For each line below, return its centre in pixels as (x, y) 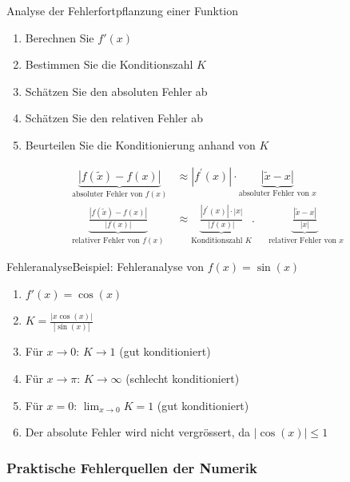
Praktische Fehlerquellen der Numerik (132, 467)
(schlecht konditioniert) (183, 378)
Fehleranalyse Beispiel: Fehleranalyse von (105, 267)
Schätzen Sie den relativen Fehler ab (114, 118)
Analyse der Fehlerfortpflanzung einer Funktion (123, 10)
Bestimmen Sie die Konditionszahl (109, 64)
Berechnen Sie (60, 37)
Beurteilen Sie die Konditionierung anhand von (140, 144)
